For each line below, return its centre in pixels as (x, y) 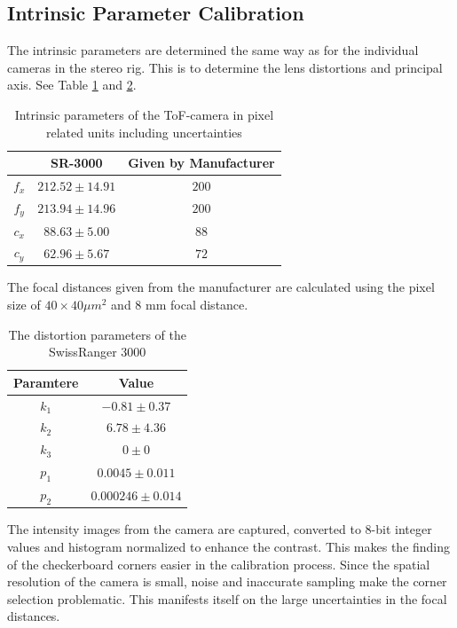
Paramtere (46, 382)
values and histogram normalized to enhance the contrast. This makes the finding (229, 547)
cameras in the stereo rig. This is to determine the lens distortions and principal (225, 67)
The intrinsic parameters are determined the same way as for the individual (213, 50)
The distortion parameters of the (97, 334)
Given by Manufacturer (201, 163)
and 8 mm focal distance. (180, 304)
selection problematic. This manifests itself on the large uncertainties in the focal (227, 598)
